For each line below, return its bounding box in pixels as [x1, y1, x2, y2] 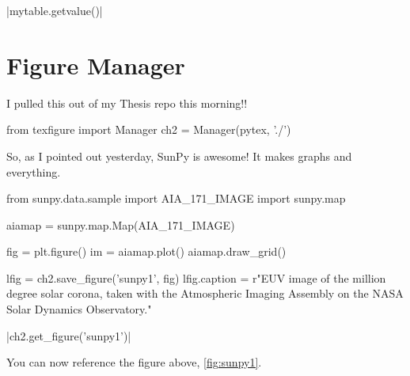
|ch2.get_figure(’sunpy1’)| [6, 327, 131, 344]
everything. [6, 163, 61, 180]
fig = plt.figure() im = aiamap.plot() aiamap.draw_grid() [6, 243, 287, 260]
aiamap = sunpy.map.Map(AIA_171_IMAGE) [6, 216, 235, 233]
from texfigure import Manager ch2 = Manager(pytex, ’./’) [6, 121, 291, 138]
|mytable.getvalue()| [6, 2, 103, 18]
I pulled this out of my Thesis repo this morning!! [6, 94, 248, 111]
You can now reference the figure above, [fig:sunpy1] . [6, 354, 262, 370]
